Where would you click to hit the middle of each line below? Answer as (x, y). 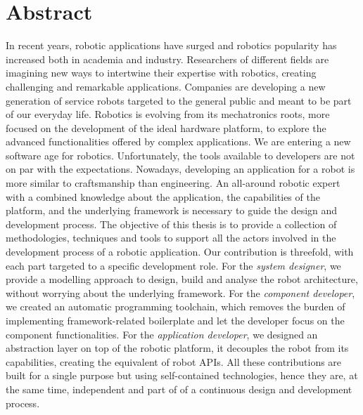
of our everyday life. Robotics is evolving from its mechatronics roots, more (168, 114)
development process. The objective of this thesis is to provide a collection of (171, 224)
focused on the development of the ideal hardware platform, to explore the (166, 127)
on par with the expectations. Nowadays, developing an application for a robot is (180, 169)
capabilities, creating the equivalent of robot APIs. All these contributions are (174, 361)
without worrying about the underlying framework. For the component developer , (180, 292)
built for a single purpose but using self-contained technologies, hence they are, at (182, 375)
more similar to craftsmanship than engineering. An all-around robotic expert (173, 183)
